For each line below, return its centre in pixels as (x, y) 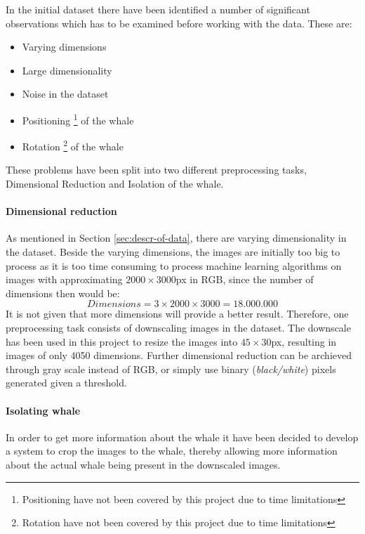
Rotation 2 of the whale (73, 145)
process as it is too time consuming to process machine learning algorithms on (174, 265)
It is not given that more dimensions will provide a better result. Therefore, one (177, 314)
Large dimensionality (67, 70)
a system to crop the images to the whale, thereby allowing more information (172, 451)
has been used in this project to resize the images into (122, 341)
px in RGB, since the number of (245, 279)
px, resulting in (304, 341)
